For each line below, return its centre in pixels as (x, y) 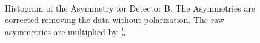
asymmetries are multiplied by (61, 31)
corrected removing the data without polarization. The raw (115, 20)
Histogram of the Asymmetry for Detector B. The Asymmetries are (130, 8)
